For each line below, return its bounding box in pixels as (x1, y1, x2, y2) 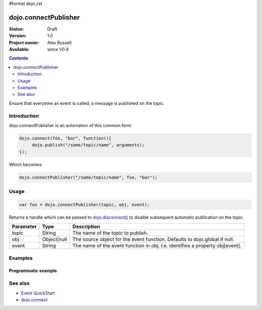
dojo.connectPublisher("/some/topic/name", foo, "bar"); (19, 175, 158, 180)
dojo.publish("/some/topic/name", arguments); (32, 142, 145, 148)
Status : (9, 26, 24, 32)
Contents (9, 55, 29, 61)
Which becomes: (9, 162, 43, 167)
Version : (9, 33, 27, 39)
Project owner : (9, 39, 40, 46)
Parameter (12, 223, 37, 230)
